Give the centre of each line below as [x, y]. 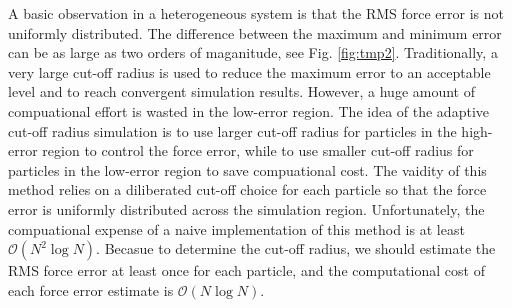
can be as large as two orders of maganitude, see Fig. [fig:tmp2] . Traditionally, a [253, 52]
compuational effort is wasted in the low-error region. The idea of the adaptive [248, 110]
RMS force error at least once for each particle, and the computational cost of [246, 270]
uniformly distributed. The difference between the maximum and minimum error [255, 32]
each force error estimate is [91, 289]
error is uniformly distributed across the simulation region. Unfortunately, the [246, 208]
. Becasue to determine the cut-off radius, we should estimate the [296, 248]
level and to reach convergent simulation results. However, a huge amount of [242, 91]
